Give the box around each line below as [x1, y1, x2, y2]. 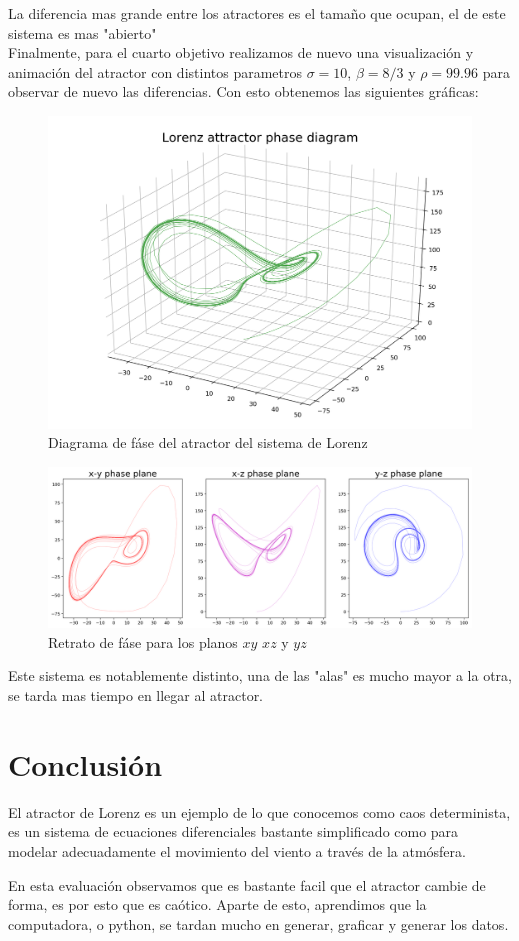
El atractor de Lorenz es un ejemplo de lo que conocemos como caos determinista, [8, 801, 511, 822]
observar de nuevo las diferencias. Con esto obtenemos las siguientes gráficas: [8, 81, 479, 102]
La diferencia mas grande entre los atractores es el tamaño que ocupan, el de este [8, 3, 506, 23]
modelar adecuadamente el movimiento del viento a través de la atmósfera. [8, 840, 466, 861]
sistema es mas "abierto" [8, 22, 157, 43]
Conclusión [8, 743, 163, 784]
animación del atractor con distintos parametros [8, 61, 302, 82]
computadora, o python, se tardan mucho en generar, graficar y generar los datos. [8, 913, 509, 934]
